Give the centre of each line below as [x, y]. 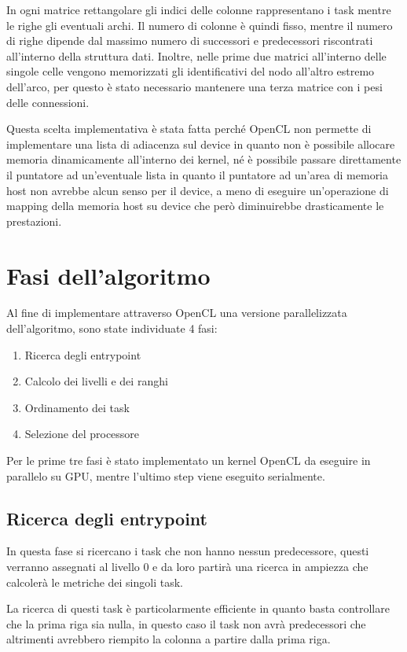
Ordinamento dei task [77, 407]
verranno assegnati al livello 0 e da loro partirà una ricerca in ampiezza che [187, 566]
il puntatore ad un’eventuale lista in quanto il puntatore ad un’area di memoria [198, 174]
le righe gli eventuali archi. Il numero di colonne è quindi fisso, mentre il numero [200, 25]
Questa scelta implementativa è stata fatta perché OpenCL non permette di [189, 129]
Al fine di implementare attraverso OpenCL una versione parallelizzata [177, 313]
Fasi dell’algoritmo [108, 275]
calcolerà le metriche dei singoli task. [95, 582]
